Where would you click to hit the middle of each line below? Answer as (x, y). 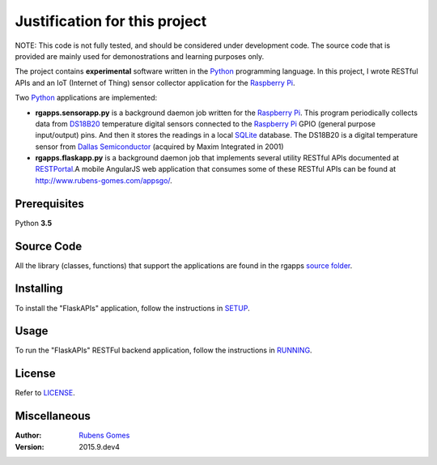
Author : (28, 435)
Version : (30, 446)
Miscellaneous (53, 416)
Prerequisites (49, 204)
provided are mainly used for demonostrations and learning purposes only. (140, 56)
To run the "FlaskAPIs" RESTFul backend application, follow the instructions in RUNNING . (163, 350)
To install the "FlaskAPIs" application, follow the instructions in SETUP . (132, 308)
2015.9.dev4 (100, 446)
